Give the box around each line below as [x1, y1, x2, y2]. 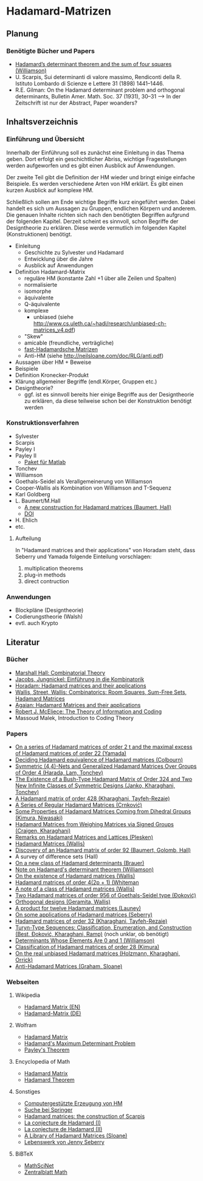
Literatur [6, 637, 40, 648]
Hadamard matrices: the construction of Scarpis [24, 1113, 145, 1120]
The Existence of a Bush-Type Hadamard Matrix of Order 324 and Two [15, 776, 193, 783]
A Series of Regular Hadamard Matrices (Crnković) [15, 801, 143, 809]
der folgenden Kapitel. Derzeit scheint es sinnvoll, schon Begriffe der [6, 217, 179, 225]
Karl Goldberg [15, 490, 50, 498]
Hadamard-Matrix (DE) [24, 1010, 81, 1017]
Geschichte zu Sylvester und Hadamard [24, 248, 124, 256]
